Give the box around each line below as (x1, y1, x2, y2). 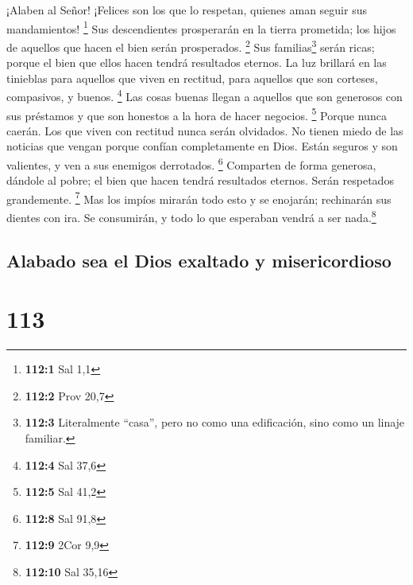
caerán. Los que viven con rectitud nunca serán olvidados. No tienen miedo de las (6, 122, 403, 138)
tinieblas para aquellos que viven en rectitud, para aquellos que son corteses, (6, 69, 378, 86)
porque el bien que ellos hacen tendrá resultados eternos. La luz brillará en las (6, 54, 387, 71)
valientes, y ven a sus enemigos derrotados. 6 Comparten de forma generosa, (6, 154, 376, 173)
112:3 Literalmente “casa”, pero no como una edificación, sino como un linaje (25, 414, 405, 431)
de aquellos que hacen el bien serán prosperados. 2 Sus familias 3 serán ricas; (6, 36, 375, 55)
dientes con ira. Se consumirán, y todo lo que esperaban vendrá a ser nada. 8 (6, 207, 376, 225)
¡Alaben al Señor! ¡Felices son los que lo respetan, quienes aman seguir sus (6, 2, 367, 18)
